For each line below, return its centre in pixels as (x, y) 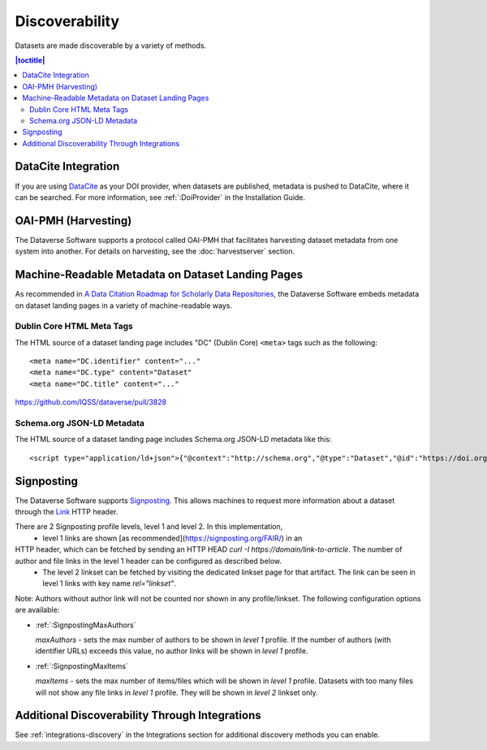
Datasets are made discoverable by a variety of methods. (111, 46)
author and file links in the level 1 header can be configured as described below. (149, 561)
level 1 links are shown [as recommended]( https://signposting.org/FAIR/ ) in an (172, 538)
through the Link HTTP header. (67, 512)
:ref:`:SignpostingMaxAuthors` (86, 625)
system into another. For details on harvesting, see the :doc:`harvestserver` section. (155, 251)
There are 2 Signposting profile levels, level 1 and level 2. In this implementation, (149, 527)
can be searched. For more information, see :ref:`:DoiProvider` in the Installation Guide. (160, 197)
